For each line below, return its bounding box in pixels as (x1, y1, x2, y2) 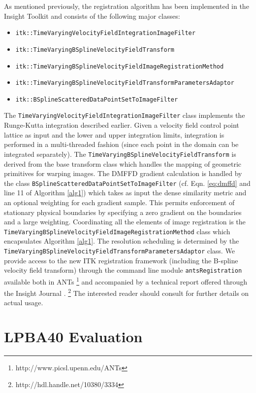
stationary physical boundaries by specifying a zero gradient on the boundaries (4, 207, 242, 217)
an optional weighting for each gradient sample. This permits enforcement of (4, 197, 235, 207)
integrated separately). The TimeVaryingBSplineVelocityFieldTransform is (4, 148, 236, 159)
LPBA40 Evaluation (4, 326, 143, 347)
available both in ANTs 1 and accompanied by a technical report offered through (4, 275, 248, 286)
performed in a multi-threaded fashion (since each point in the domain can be (4, 139, 239, 149)
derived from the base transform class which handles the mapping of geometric (4, 158, 242, 169)
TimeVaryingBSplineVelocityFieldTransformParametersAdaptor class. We (4, 246, 235, 256)
